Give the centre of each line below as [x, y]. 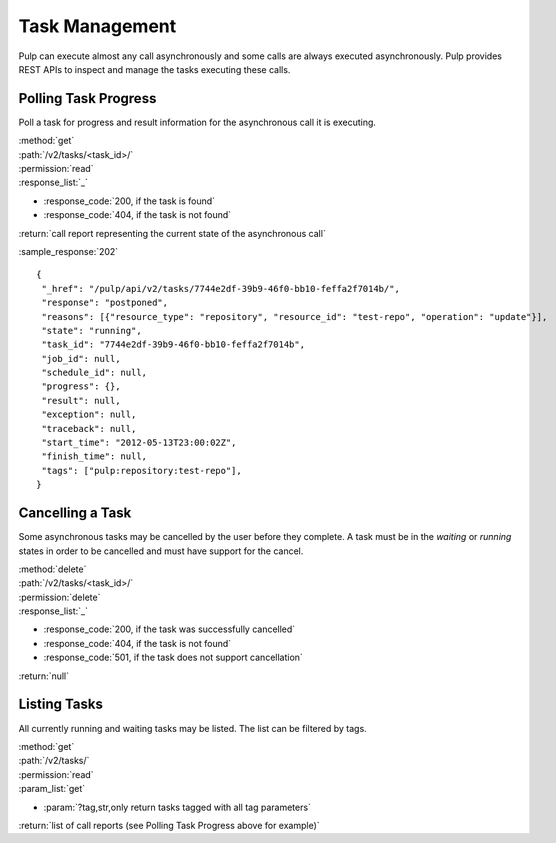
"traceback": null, [89, 428]
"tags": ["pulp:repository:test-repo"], [141, 470]
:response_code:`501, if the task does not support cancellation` [173, 657]
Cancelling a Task [75, 513]
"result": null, [81, 400]
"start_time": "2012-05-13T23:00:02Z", [139, 443]
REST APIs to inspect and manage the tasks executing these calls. [154, 69]
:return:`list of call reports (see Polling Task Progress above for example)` [169, 825]
